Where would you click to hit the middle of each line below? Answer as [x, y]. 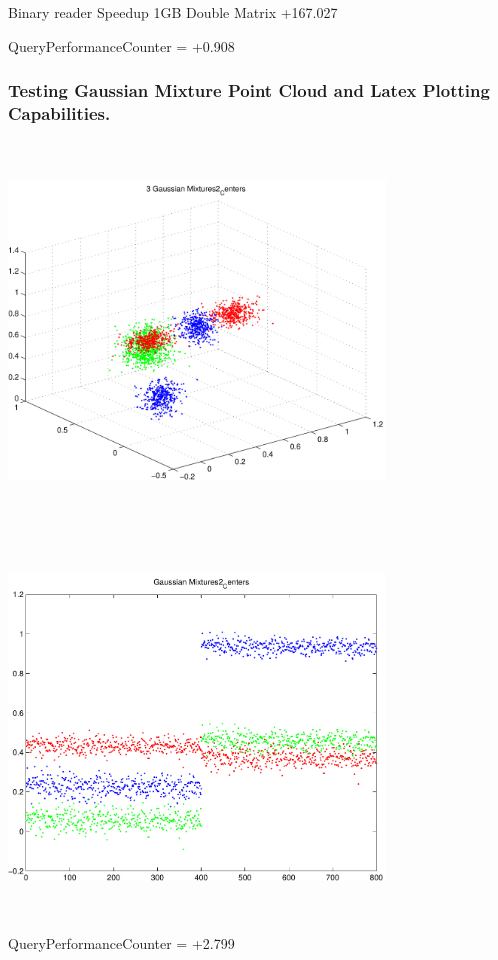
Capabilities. [59, 113]
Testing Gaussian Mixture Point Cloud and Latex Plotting [249, 90]
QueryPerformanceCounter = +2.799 [121, 943]
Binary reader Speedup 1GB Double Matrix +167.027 [173, 12]
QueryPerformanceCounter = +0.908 [121, 45]
